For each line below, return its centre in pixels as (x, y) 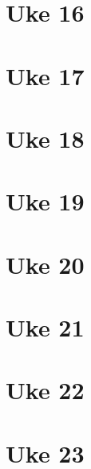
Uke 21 (45, 327)
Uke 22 (45, 390)
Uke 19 (45, 201)
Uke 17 (45, 75)
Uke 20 (45, 264)
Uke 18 (45, 138)
